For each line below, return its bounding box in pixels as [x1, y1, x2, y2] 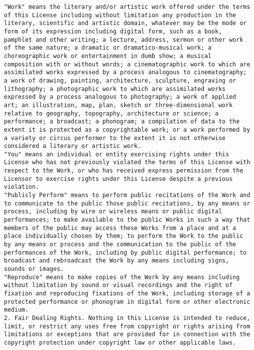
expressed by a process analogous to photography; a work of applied [4, 93, 236, 101]
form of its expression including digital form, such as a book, [4, 28, 222, 35]
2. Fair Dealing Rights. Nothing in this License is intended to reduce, [4, 314, 251, 321]
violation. [4, 183, 39, 191]
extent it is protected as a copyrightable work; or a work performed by [4, 126, 251, 133]
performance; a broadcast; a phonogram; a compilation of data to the [4, 118, 240, 125]
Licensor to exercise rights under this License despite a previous [4, 175, 233, 182]
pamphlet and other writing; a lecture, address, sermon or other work [4, 36, 243, 43]
